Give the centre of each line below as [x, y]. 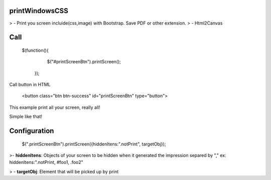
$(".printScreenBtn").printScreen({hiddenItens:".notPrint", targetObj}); [94, 144]
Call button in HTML [30, 85]
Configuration [32, 131]
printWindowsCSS [39, 11]
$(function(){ [35, 50]
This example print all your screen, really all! [55, 107]
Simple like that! [26, 117]
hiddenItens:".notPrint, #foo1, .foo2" [46, 162]
